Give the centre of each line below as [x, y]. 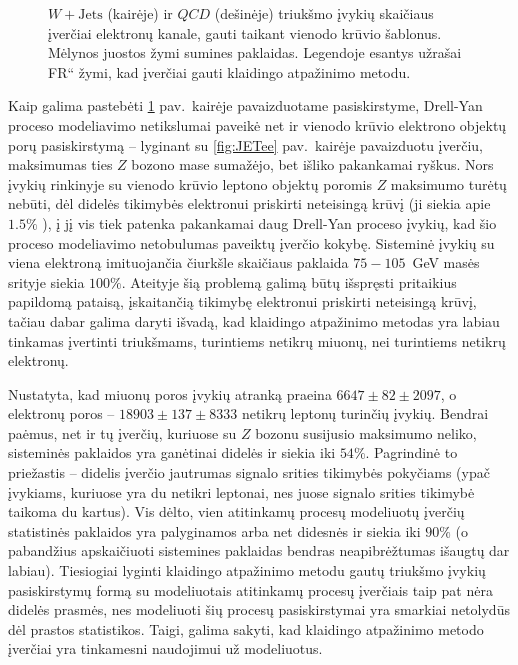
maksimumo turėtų [448, 183]
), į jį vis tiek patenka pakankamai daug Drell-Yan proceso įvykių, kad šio [269, 222]
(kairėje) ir [140, 13]
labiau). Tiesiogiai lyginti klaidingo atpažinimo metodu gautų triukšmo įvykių [247, 570]
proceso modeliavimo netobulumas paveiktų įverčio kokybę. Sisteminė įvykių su [251, 242]
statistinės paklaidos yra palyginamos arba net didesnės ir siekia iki [214, 530]
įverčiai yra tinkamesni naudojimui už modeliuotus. [165, 648]
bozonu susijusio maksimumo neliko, [366, 432]
